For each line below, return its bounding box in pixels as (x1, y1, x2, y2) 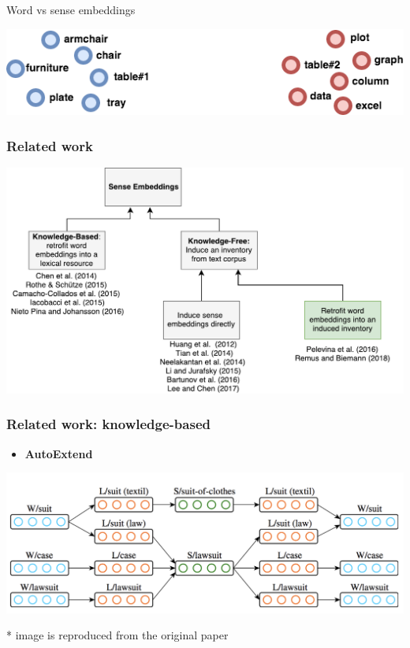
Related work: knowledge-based (6, 414, 211, 434)
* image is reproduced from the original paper (6, 627, 229, 643)
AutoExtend (24, 445, 93, 461)
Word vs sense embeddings (6, 2, 136, 17)
